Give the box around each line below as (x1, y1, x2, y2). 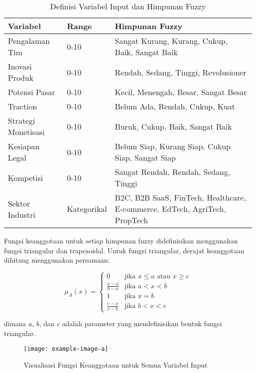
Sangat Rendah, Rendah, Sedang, (115, 166, 230, 177)
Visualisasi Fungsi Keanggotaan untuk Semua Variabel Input (24, 359, 208, 370)
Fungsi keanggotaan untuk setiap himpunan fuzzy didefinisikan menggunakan (4, 236, 238, 245)
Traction (8, 101, 37, 112)
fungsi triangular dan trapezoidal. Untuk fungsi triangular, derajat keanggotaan (4, 245, 245, 255)
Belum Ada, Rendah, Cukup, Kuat (115, 101, 235, 112)
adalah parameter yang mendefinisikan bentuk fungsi (62, 318, 222, 329)
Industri (8, 208, 35, 220)
